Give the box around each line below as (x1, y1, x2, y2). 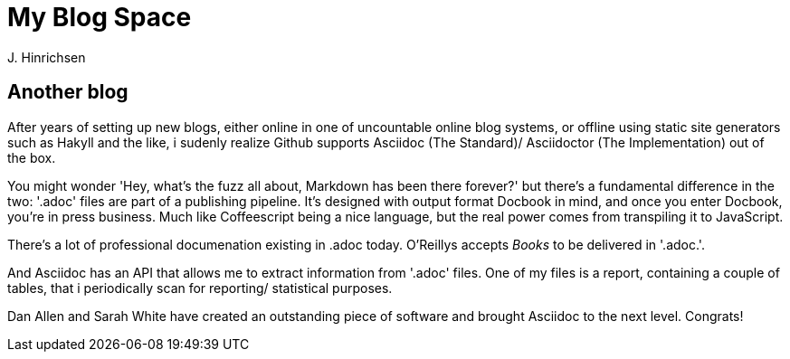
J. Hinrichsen (7, 49, 86, 65)
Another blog (7, 80, 128, 104)
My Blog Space (7, 2, 192, 33)
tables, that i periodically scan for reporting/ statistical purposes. (7, 279, 393, 296)
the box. (7, 149, 56, 165)
